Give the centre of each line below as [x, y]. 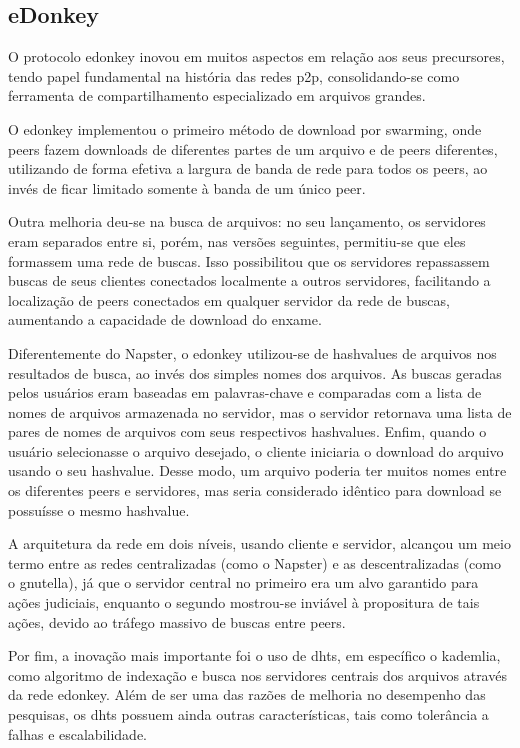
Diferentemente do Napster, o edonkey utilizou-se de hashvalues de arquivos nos [252, 352]
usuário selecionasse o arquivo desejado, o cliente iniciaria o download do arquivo [256, 450]
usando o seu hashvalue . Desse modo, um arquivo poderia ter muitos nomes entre [257, 470]
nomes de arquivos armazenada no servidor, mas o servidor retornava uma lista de [260, 411]
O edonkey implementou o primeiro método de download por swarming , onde [245, 128]
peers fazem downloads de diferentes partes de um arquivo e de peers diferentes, [253, 148]
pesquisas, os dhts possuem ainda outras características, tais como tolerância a [248, 714]
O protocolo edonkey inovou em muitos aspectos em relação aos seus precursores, [256, 56]
